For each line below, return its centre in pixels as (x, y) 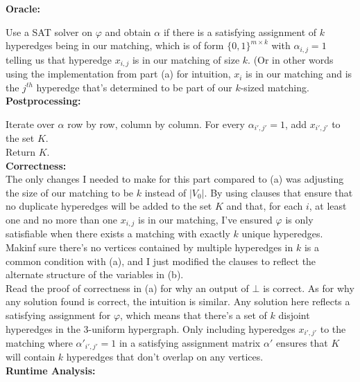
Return (21, 151)
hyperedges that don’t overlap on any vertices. (165, 357)
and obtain (128, 31)
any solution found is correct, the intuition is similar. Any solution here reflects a (178, 301)
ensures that (302, 342)
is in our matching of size (186, 59)
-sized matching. (275, 87)
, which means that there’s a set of (194, 315)
